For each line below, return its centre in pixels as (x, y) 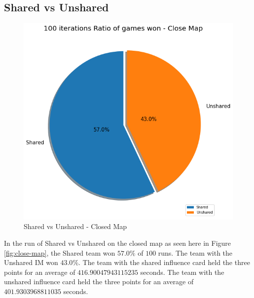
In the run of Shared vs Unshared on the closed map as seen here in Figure (118, 243)
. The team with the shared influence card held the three (164, 262)
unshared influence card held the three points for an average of (99, 281)
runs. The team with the (195, 252)
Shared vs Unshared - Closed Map (75, 226)
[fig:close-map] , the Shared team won (60, 252)
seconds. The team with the (182, 272)
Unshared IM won (31, 262)
